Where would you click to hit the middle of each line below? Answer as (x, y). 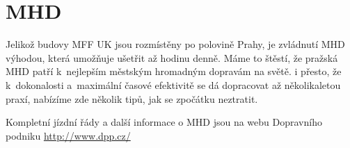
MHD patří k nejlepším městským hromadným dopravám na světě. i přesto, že (174, 71)
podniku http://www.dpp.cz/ (68, 135)
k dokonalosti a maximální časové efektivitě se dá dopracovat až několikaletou (173, 84)
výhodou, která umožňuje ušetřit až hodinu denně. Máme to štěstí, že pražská (172, 57)
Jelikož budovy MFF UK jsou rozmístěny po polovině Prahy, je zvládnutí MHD (175, 44)
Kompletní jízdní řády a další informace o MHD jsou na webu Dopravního (164, 122)
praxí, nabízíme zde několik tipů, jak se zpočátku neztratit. (132, 98)
